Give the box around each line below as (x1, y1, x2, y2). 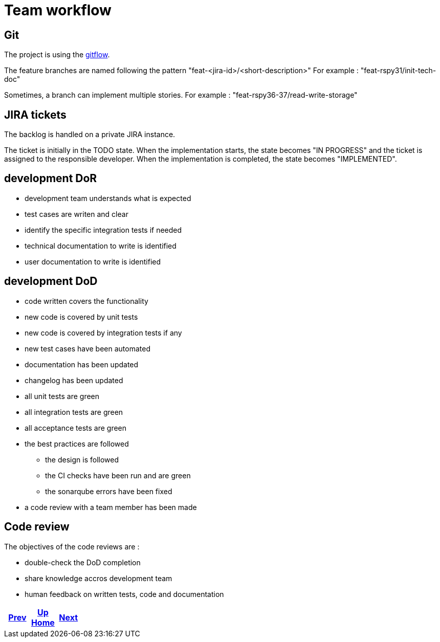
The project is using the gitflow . (4, 50, 110, 59)
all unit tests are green (25, 391, 100, 401)
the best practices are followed (25, 439, 129, 448)
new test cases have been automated (25, 344, 150, 353)
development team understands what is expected (25, 193, 191, 203)
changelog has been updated (25, 375, 123, 385)
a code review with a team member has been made (25, 502, 197, 512)
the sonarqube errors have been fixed (45, 486, 172, 496)
